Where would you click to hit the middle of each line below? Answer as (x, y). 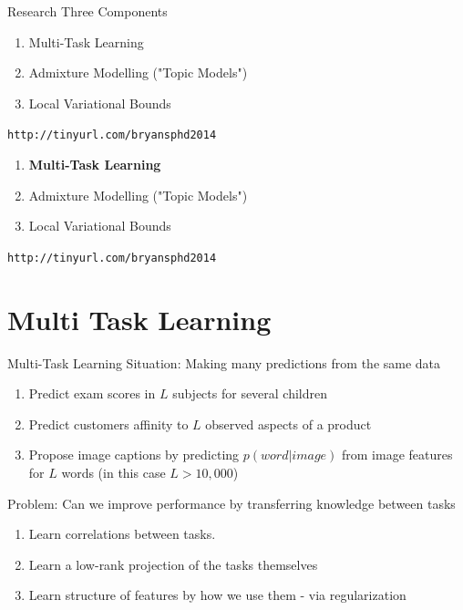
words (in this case (113, 472)
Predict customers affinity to (108, 424)
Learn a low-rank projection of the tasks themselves (173, 564)
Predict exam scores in (92, 393)
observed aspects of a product (288, 424)
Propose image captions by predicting (134, 455)
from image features (397, 455)
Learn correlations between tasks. (122, 534)
